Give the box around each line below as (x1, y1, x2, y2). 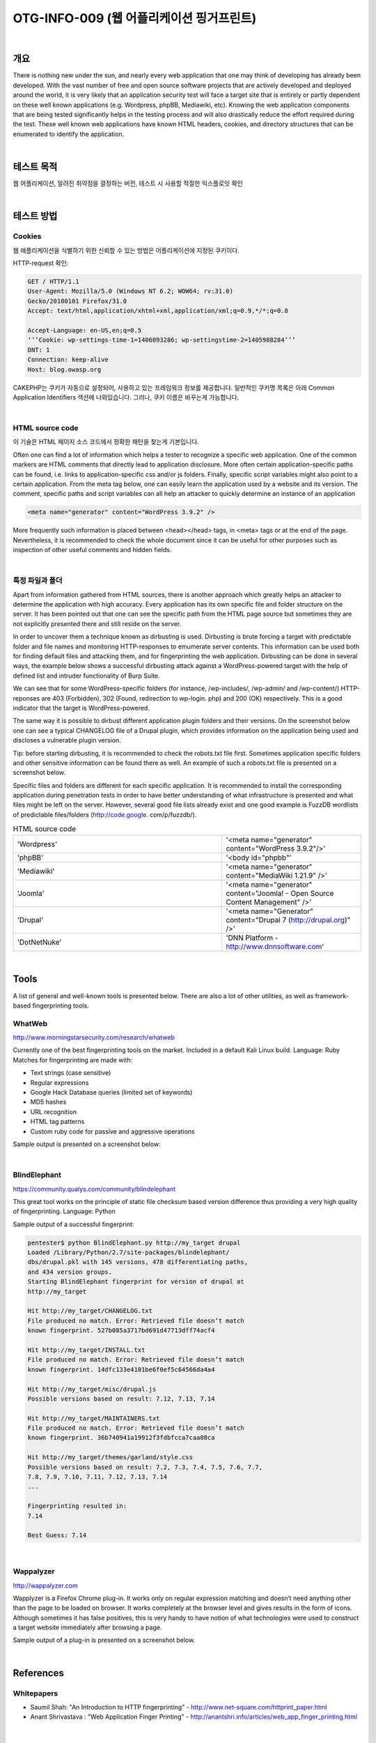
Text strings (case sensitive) (30, 1069, 111, 1077)
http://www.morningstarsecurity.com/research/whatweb (13, 1033, 175, 1042)
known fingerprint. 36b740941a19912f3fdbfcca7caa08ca (27, 1433, 215, 1442)
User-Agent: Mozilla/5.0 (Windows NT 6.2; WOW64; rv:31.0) (27, 287, 233, 296)
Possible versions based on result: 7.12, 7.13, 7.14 (27, 1394, 215, 1403)
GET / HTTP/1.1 (27, 277, 79, 286)
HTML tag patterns (30, 1118, 85, 1126)
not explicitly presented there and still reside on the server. (13, 619, 182, 627)
